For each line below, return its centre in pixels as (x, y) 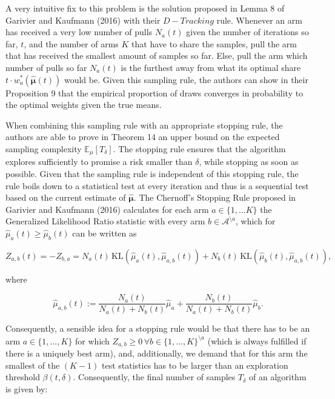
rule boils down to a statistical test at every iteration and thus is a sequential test (157, 185)
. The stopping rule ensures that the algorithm (199, 148)
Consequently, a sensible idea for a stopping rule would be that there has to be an (158, 328)
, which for (256, 221)
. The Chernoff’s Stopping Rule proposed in (215, 197)
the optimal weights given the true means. (84, 105)
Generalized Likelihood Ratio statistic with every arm (105, 221)
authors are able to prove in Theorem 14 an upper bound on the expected (143, 137)
